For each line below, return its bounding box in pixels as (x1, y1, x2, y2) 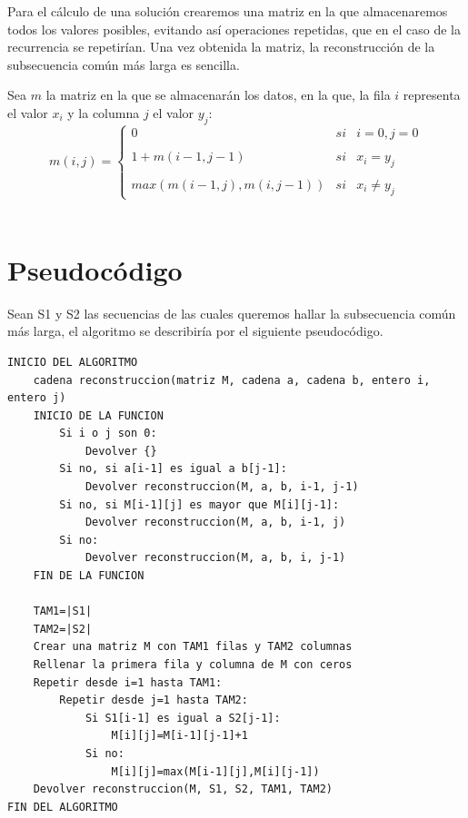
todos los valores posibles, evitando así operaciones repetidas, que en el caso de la (7, 19, 461, 38)
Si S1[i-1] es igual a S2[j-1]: (85, 711, 281, 724)
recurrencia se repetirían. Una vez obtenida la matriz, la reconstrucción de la (7, 37, 435, 56)
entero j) (7, 391, 66, 405)
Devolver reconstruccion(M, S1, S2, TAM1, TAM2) (33, 783, 333, 796)
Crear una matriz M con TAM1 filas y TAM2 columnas (33, 640, 353, 654)
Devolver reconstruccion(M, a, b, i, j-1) (85, 551, 346, 565)
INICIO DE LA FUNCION (33, 409, 164, 422)
